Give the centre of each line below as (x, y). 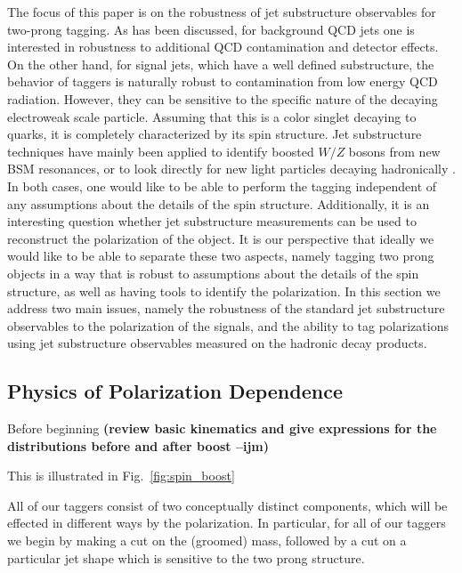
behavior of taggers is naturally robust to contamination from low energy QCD (223, 81)
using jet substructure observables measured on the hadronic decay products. (217, 343)
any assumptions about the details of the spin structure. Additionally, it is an (219, 203)
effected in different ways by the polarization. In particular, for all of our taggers (227, 523)
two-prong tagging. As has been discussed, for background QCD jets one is (211, 29)
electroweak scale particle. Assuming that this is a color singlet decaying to (212, 116)
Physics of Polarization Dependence (175, 391)
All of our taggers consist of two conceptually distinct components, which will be (227, 505)
